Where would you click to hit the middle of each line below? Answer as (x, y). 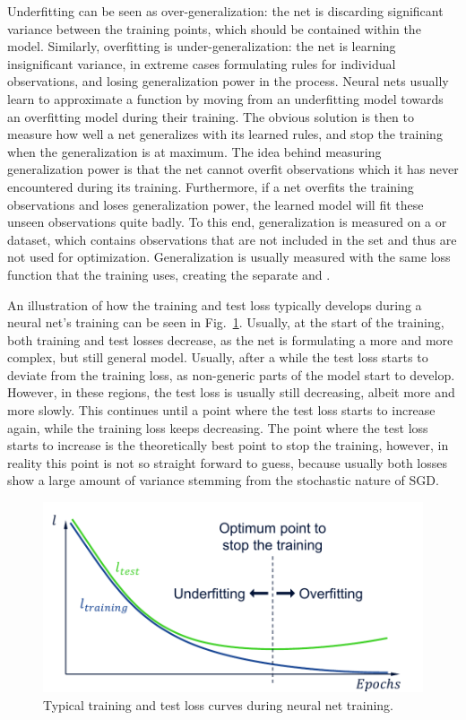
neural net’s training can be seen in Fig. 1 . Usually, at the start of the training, (226, 322)
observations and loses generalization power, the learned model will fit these (216, 204)
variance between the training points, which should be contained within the (214, 28)
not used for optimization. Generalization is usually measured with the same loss (229, 257)
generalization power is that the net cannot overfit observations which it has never (233, 169)
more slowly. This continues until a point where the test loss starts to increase (221, 410)
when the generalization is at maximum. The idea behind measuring (194, 151)
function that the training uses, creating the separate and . (169, 274)
